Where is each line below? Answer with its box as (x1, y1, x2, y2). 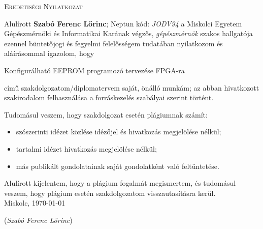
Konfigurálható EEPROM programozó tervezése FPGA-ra (4, 65, 185, 75)
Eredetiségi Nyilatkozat (4, 1, 83, 11)
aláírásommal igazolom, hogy (4, 48, 94, 59)
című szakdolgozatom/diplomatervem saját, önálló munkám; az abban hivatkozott (4, 82, 259, 93)
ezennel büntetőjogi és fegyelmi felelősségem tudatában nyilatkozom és (4, 38, 223, 48)
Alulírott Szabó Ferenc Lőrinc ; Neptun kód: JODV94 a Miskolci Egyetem (4, 18, 242, 28)
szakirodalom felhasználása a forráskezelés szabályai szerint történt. (4, 92, 214, 103)
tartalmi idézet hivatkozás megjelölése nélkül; (16, 143, 157, 154)
